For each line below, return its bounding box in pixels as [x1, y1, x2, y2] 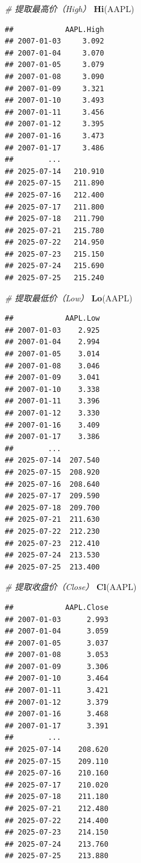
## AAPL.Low [5, 314, 100, 323]
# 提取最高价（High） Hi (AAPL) [5, 2, 134, 14]
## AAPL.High [5, 25, 104, 34]
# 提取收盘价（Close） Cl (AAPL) [5, 580, 137, 593]
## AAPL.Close [5, 603, 108, 612]
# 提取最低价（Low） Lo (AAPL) [5, 291, 133, 304]
